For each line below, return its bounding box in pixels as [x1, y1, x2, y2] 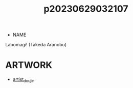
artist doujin [12, 76, 35, 83]
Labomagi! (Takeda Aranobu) [5, 42, 67, 48]
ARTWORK [5, 60, 53, 71]
